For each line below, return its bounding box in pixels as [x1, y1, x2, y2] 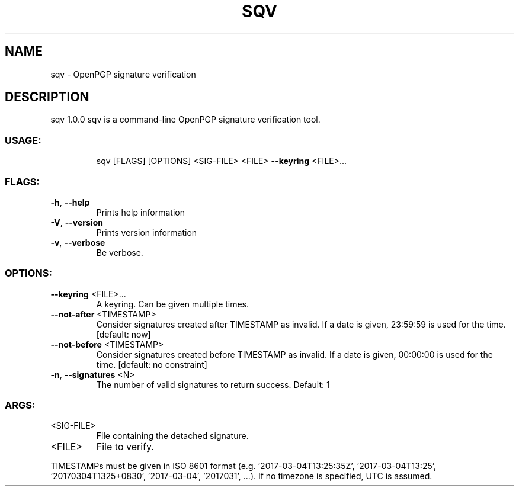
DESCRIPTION [5, 89, 89, 105]
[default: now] [96, 329, 151, 339]
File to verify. [96, 441, 154, 453]
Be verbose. [96, 247, 143, 258]
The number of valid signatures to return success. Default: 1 [96, 379, 330, 390]
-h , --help [50, 197, 90, 207]
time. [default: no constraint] [96, 359, 207, 370]
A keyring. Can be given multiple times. [96, 299, 249, 309]
